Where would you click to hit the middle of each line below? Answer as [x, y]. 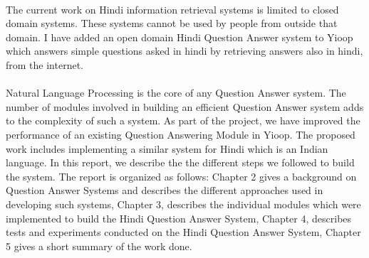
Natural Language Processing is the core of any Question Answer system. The [176, 93]
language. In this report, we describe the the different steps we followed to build [180, 162]
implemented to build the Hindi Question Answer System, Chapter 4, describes [179, 218]
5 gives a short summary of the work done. [99, 246]
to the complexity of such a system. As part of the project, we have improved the [183, 120]
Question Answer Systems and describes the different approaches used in [165, 190]
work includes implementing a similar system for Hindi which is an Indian [167, 148]
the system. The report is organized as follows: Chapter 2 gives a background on [181, 176]
